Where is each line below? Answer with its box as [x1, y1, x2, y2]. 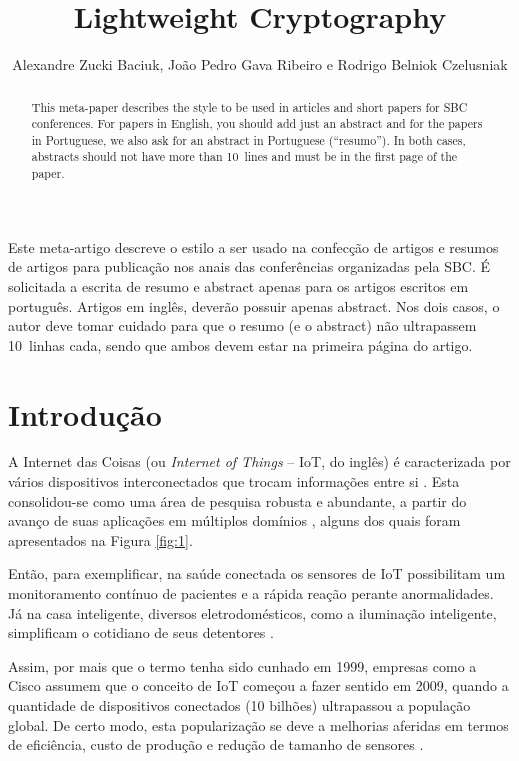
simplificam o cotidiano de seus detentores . [8, 622, 274, 643]
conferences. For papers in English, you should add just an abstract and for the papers [31, 115, 483, 132]
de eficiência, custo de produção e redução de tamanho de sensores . [8, 734, 424, 755]
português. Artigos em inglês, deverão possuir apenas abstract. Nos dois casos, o [8, 295, 500, 316]
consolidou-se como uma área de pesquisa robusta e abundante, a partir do [8, 490, 467, 511]
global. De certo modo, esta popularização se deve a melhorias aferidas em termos [8, 714, 509, 735]
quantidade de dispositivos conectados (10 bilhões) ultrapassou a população [8, 695, 471, 716]
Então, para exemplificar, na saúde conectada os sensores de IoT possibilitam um [8, 563, 506, 584]
